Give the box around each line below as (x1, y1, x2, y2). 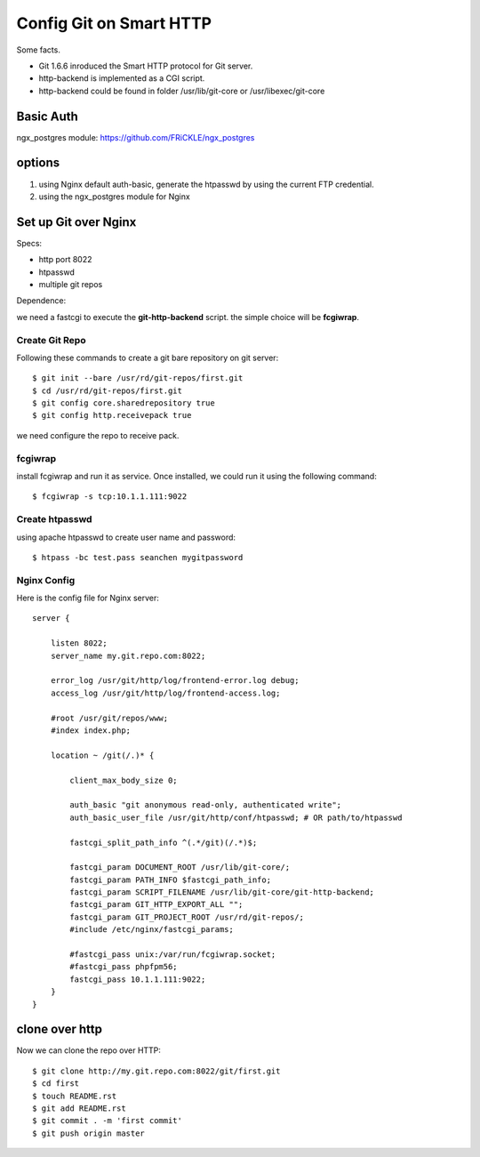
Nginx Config (16, 574, 76, 586)
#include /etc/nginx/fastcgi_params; (69, 925, 235, 935)
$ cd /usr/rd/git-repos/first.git (32, 385, 182, 396)
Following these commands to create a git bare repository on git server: (16, 352, 279, 363)
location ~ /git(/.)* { (50, 750, 155, 760)
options (16, 156, 60, 171)
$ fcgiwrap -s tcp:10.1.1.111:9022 (32, 492, 188, 502)
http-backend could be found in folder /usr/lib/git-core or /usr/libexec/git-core (38, 85, 325, 96)
